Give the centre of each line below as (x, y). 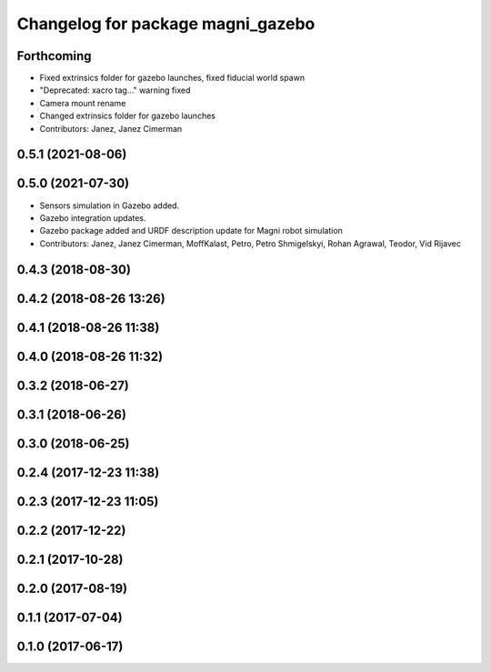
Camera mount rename (83, 103)
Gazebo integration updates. (93, 217)
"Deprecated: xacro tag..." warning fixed (115, 90)
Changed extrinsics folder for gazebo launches (127, 116)
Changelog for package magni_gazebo (166, 24)
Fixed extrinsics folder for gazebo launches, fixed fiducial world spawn (172, 78)
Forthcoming (54, 56)
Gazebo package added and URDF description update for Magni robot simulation (191, 231)
